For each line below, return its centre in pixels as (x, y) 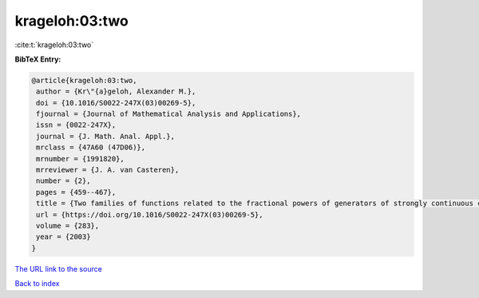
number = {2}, (63, 181)
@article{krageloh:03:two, (84, 80)
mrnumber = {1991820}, (81, 159)
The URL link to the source (59, 268)
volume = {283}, (68, 226)
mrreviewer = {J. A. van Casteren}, (108, 170)
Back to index (37, 284)
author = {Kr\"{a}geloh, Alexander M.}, (116, 91)
